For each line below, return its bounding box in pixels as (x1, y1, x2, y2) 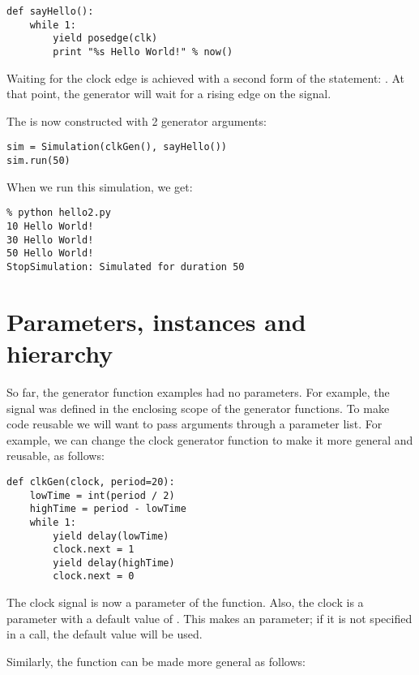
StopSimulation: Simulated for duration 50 (6, 260, 245, 273)
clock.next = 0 (53, 570, 135, 583)
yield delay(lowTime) (53, 530, 169, 542)
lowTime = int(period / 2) (29, 489, 175, 501)
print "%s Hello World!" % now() (53, 45, 233, 58)
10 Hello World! (6, 220, 94, 232)
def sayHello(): (6, 6, 94, 17)
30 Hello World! (6, 234, 94, 246)
